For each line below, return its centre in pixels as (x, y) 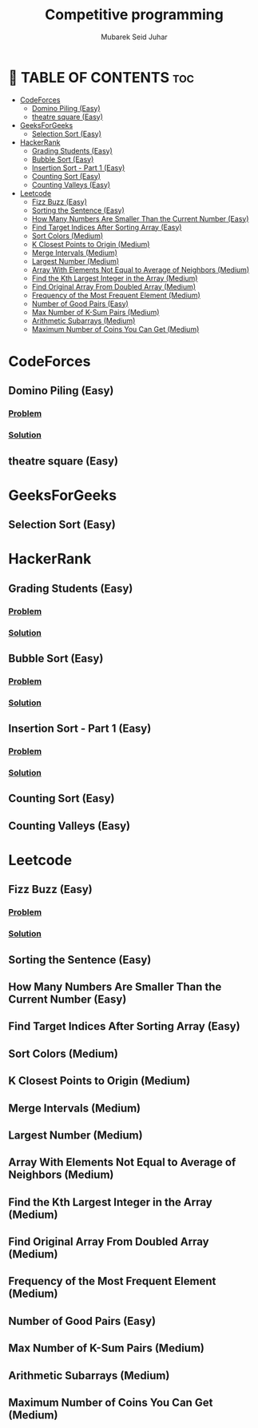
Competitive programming (134, 15)
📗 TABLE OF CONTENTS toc (101, 77)
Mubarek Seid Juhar (134, 37)
